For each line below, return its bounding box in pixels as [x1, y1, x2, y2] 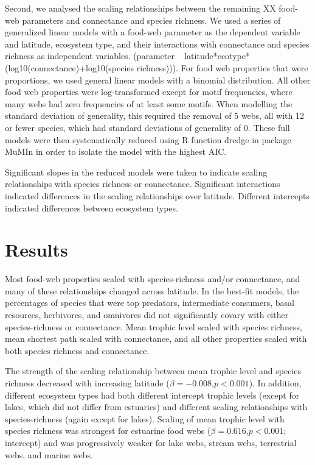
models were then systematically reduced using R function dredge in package [5, 133, 291, 146]
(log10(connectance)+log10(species [5, 61, 134, 74]
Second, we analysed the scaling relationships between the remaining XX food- [5, 2, 298, 14]
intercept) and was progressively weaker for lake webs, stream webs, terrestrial [5, 436, 297, 449]
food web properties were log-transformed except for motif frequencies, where [5, 85, 292, 98]
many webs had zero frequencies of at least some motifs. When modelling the [5, 97, 292, 110]
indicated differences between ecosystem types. [5, 201, 178, 214]
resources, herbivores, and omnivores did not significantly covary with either [5, 308, 289, 321]
